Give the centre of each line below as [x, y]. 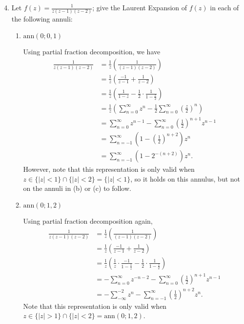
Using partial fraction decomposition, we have [92, 51]
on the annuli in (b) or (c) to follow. [77, 188]
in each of [224, 7]
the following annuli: [42, 19]
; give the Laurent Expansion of [140, 7]
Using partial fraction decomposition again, [88, 221]
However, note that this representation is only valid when [109, 169]
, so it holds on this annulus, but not [185, 178]
